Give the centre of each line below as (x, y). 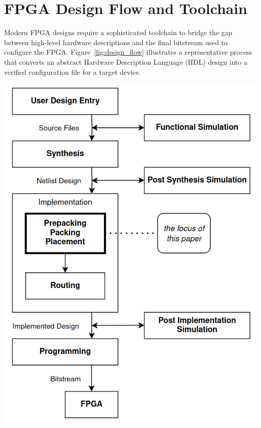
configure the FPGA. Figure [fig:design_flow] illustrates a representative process (128, 52)
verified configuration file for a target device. (73, 72)
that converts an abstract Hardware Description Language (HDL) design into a (126, 61)
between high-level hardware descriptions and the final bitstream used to (116, 42)
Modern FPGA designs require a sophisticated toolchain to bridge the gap (118, 32)
